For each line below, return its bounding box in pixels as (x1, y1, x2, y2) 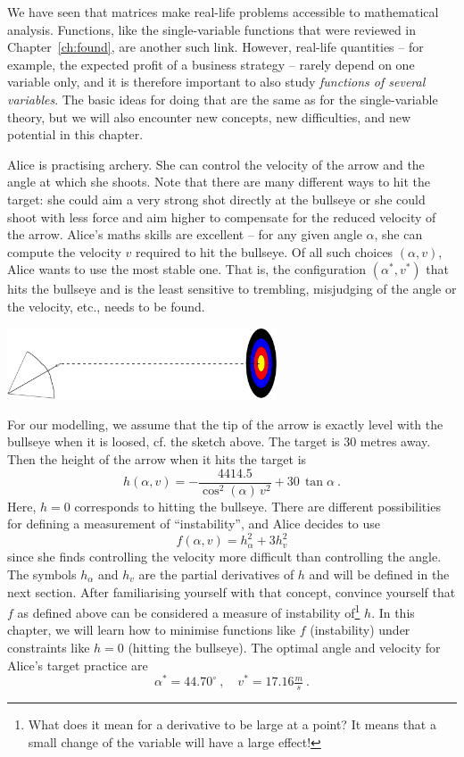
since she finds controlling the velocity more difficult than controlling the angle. (7, 547, 442, 566)
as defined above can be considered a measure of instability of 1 (17, 601, 360, 621)
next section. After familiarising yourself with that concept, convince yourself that (7, 582, 456, 601)
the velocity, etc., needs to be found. (7, 296, 205, 315)
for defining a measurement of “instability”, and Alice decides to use (7, 514, 381, 533)
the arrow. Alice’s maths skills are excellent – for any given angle (7, 225, 362, 244)
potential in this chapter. (7, 125, 144, 144)
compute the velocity (7, 242, 121, 261)
